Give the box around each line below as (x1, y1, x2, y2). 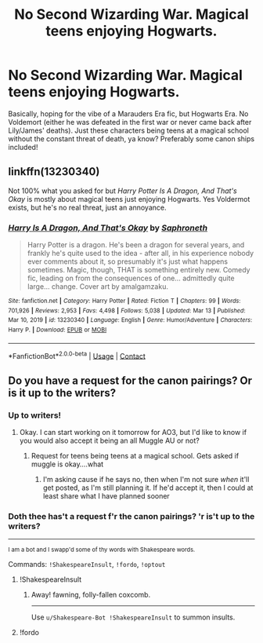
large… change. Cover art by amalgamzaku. (27, 282, 168, 291)
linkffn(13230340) (8, 165, 100, 178)
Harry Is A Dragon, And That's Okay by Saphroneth (8, 222, 208, 233)
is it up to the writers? (8, 386, 116, 400)
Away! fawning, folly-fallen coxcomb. (31, 590, 151, 600)
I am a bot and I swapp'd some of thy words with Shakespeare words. (8, 546, 196, 554)
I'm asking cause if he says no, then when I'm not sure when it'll (42, 475, 250, 484)
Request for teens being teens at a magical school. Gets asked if (31, 451, 240, 461)
